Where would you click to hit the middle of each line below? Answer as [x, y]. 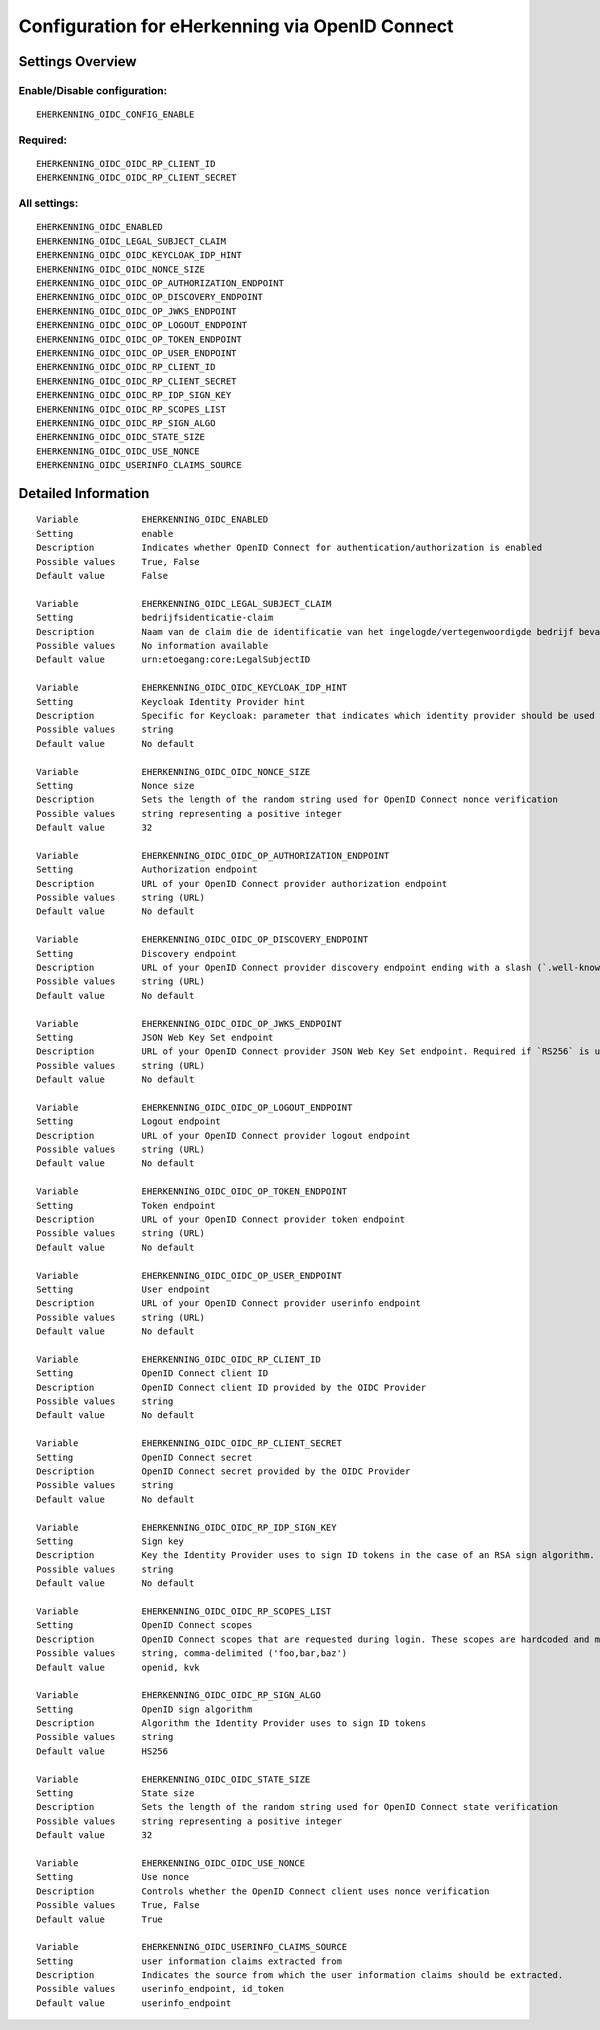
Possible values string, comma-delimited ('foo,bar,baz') [192, 1653]
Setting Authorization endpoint [147, 869]
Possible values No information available [152, 645]
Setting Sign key [110, 1541]
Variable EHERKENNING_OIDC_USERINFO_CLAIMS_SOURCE [192, 1947]
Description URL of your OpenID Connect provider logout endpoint [223, 1135]
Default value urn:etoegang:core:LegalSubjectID [173, 659]
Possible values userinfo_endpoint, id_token [160, 1989]
